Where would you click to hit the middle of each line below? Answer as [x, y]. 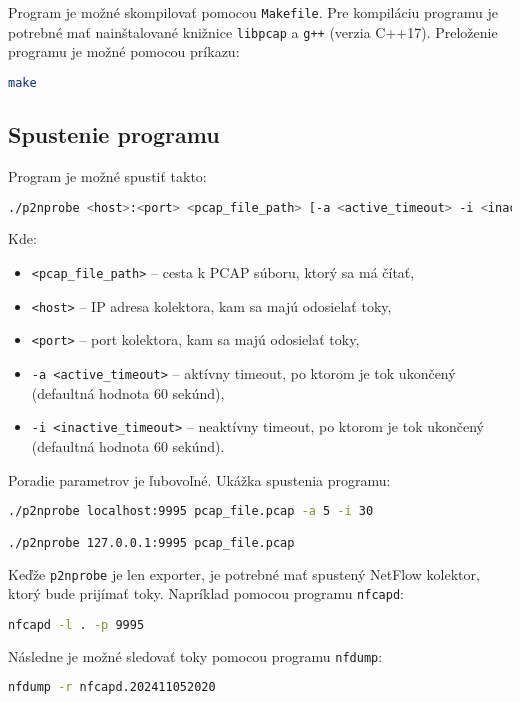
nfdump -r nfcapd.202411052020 [112, 687]
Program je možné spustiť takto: [107, 175]
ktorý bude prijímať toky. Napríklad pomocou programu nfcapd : [206, 593]
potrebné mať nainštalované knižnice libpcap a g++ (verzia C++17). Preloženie [253, 31]
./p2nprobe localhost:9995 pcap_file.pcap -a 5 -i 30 [191, 511]
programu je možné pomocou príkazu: [124, 51]
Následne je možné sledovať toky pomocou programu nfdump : [195, 655]
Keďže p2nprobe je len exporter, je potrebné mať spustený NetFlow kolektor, [244, 573]
